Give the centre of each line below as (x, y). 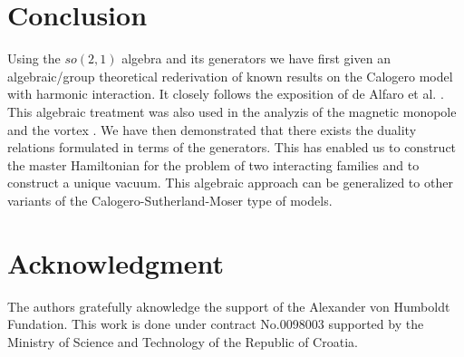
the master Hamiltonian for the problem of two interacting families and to (213, 164)
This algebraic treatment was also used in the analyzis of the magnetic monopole (232, 111)
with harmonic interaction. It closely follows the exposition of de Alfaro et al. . (226, 94)
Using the (34, 58)
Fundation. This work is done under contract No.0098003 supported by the (216, 324)
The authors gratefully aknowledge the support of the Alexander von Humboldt (229, 306)
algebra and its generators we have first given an (256, 58)
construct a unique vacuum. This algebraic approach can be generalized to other (230, 183)
